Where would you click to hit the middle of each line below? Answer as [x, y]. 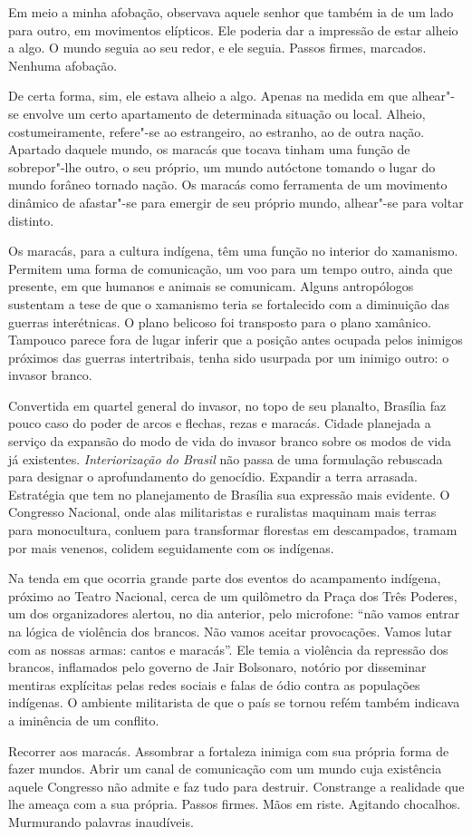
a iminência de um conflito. [84, 720]
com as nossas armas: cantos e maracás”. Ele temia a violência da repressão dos [228, 649]
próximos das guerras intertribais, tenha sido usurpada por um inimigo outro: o [229, 357]
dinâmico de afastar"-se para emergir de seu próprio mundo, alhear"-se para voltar [236, 202]
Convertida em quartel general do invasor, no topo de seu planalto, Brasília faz [227, 405]
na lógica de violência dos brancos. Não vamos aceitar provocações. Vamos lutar [230, 631]
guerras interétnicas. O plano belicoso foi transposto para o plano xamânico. [220, 321]
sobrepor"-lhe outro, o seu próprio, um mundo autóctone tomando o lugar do [222, 166]
